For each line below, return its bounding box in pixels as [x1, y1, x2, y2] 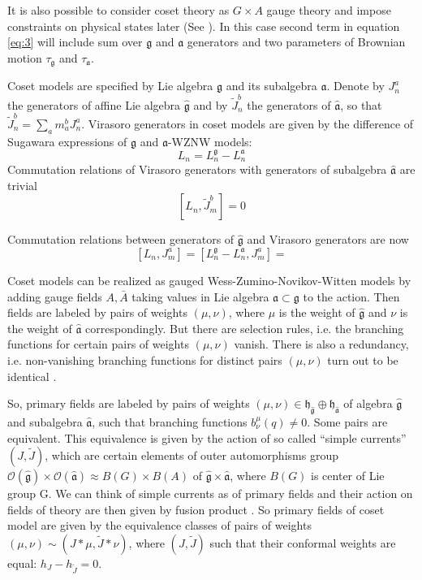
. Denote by [326, 77, 385, 94]
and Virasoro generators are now [247, 231, 409, 248]
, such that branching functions [92, 413, 248, 430]
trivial [7, 176, 38, 193]
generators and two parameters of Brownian [187, 33, 406, 50]
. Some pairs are [307, 413, 388, 430]
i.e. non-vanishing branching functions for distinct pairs [7, 351, 282, 368]
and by [193, 96, 228, 113]
